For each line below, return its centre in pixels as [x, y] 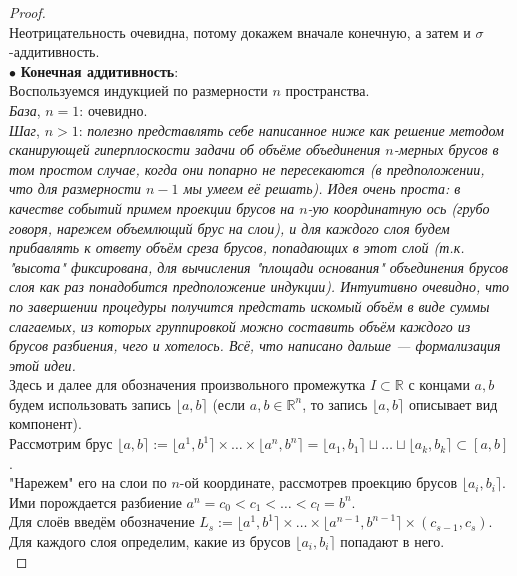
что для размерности [75, 188]
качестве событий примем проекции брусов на [152, 207]
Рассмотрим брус [61, 443]
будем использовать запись [90, 403]
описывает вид [453, 403]
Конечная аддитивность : [99, 70]
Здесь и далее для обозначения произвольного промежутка [187, 384]
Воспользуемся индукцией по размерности [138, 90]
